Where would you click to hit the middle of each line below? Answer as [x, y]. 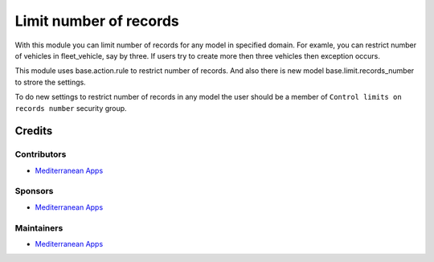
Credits [34, 131]
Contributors [41, 154]
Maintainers [39, 227]
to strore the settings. [50, 82]
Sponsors [34, 191]
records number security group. [71, 108]
